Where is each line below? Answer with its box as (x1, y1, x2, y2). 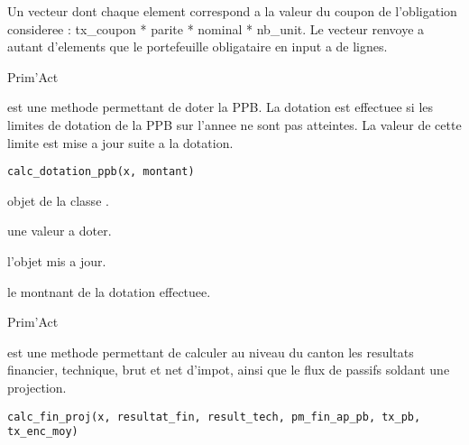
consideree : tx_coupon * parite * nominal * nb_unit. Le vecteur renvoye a (7, 19, 425, 38)
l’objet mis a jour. (7, 252, 106, 270)
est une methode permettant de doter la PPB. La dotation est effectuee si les (7, 97, 434, 116)
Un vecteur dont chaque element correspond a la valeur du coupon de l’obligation (7, 2, 457, 20)
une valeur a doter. (7, 221, 112, 240)
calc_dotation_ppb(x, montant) (7, 165, 195, 179)
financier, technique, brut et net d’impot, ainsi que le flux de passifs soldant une (7, 360, 450, 379)
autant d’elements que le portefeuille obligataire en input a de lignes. (7, 37, 388, 56)
